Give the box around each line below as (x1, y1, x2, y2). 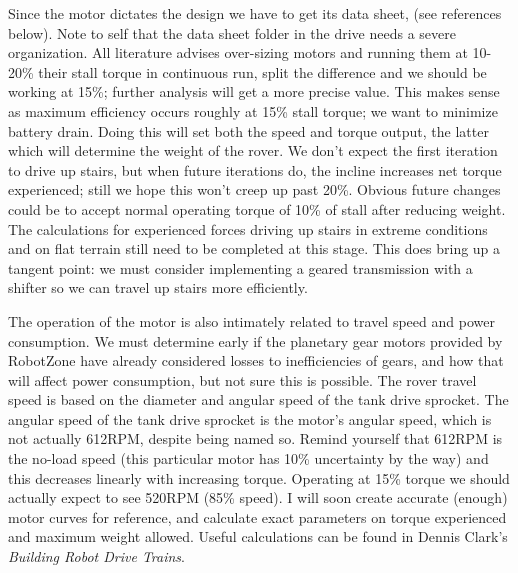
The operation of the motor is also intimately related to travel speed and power (8, 310, 495, 331)
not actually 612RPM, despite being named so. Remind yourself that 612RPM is (8, 428, 503, 449)
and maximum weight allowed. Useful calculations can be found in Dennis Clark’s (8, 526, 508, 547)
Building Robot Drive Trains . (8, 546, 185, 567)
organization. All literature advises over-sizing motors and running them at (8, 42, 468, 63)
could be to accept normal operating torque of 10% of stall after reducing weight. (8, 198, 506, 219)
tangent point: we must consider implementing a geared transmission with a (8, 257, 473, 278)
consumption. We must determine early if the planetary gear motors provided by (8, 330, 503, 351)
